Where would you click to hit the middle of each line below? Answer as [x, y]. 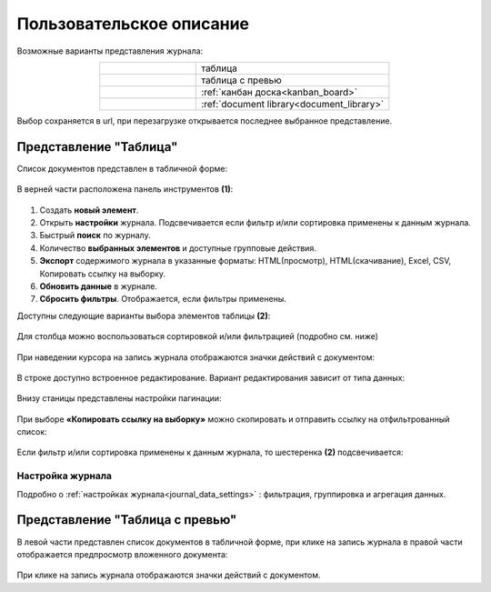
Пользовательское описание [133, 24]
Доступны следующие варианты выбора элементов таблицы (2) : [144, 316]
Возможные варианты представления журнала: [110, 51]
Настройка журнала [65, 476]
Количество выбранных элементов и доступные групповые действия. [178, 248]
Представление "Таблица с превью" [127, 520]
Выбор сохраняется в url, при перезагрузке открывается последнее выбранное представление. [205, 120]
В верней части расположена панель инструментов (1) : [125, 189]
